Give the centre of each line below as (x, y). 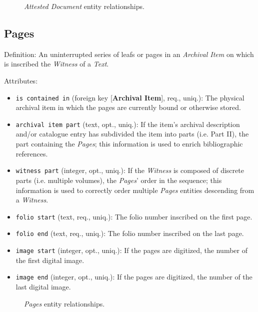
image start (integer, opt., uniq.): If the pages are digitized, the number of (131, 250)
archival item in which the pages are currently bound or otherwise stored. (128, 107)
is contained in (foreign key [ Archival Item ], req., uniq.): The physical (130, 97)
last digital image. (43, 286)
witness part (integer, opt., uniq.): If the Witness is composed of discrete (130, 170)
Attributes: (21, 80)
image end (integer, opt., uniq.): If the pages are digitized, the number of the (134, 277)
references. (32, 153)
